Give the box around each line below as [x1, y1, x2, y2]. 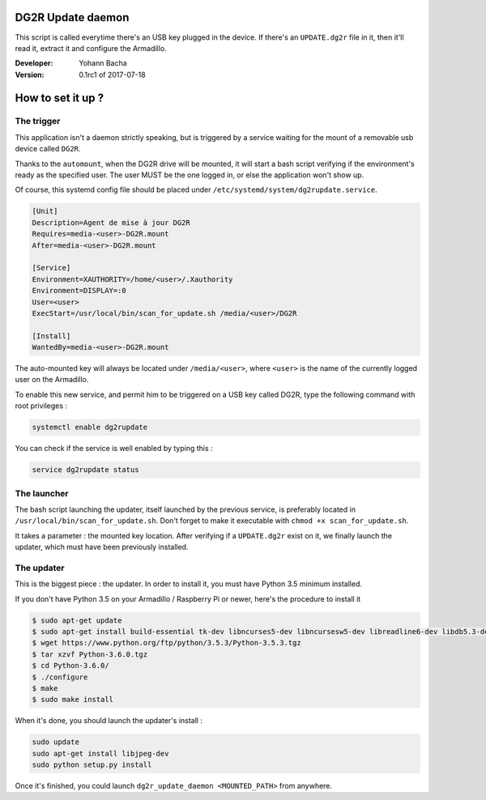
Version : [15, 70, 45, 79]
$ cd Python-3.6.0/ [32, 661, 109, 670]
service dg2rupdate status [32, 466, 139, 474]
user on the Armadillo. [15, 375, 89, 385]
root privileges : [15, 401, 68, 411]
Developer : [15, 58, 53, 68]
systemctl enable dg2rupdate [32, 423, 148, 432]
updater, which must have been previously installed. [15, 543, 189, 552]
